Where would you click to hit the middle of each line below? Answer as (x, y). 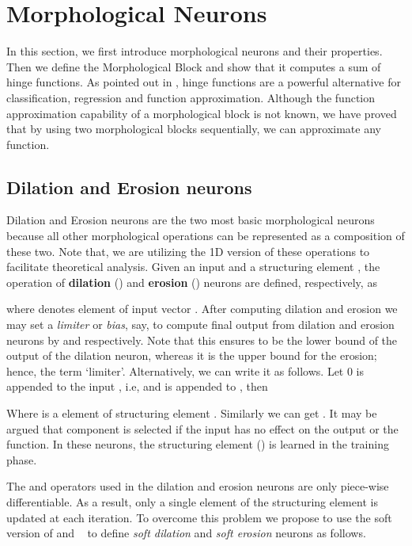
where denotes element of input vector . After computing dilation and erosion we (202, 309)
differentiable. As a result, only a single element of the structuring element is (192, 501)
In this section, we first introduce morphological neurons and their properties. (195, 51)
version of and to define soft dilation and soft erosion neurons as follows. (186, 533)
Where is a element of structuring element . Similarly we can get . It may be (192, 413)
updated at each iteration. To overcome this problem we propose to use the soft (199, 517)
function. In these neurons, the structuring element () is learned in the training (198, 444)
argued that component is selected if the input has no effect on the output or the (202, 428)
